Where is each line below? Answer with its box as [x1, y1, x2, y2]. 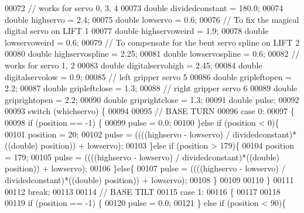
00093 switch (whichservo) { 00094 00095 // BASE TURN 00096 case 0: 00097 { [5, 105, 295, 117]
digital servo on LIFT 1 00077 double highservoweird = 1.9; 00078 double [5, 25, 269, 37]
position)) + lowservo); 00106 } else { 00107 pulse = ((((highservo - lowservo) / [5, 162, 286, 174]
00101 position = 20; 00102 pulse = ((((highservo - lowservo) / [5, 128, 230, 140]
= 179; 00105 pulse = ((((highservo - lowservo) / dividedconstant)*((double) [5, 150, 280, 163]
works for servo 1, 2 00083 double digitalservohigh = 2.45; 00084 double [5, 59, 262, 71]
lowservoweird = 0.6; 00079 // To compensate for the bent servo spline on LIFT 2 [5, 36, 300, 48]
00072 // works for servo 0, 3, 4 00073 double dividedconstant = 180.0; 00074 [5, 2, 283, 13]
